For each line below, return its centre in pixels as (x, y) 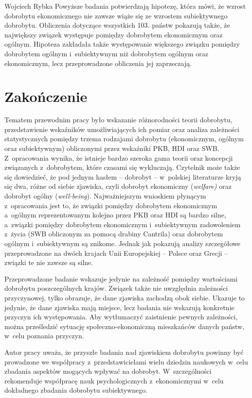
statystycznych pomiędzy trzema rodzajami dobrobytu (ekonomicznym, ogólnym (124, 139)
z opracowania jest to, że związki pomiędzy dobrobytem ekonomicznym (111, 205)
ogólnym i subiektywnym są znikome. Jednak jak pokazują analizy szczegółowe (122, 243)
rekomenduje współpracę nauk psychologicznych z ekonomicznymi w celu (114, 380)
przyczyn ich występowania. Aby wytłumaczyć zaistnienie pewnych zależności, (121, 317)
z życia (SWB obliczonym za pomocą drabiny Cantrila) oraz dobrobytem (114, 234)
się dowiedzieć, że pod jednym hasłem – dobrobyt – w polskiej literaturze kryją (123, 176)
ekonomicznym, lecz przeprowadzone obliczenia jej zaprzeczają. (98, 63)
